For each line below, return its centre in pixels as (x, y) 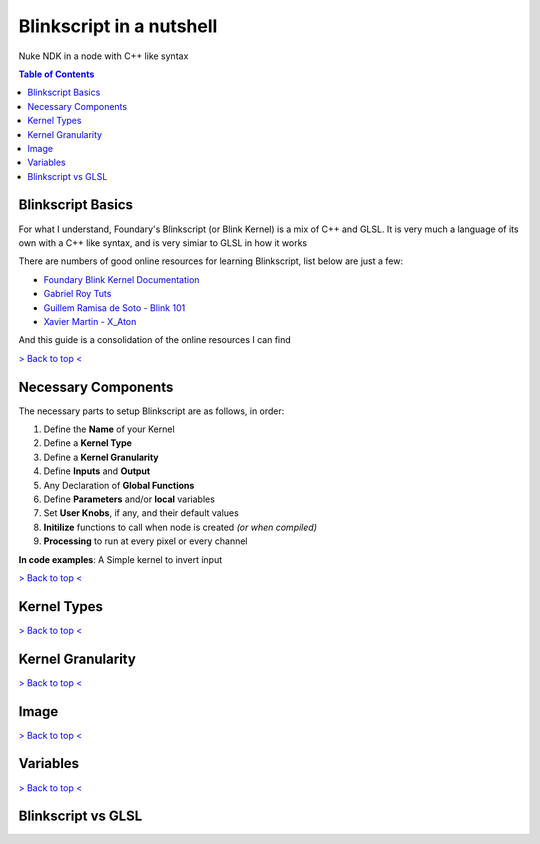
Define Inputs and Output (97, 471)
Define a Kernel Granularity (101, 457)
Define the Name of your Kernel (109, 429)
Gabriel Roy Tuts (77, 294)
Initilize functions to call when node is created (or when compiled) (180, 527)
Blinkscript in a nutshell (118, 26)
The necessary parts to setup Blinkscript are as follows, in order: (151, 411)
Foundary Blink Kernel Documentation (121, 279)
